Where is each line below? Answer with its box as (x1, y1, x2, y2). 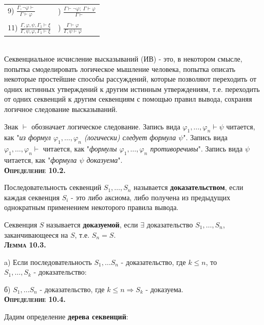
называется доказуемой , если (46, 219, 138, 230)
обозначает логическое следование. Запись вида (31, 121, 180, 131)
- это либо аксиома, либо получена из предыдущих (71, 192, 231, 202)
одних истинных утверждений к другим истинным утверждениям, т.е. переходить (4, 83, 260, 94)
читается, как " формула (4, 154, 77, 165)
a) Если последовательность (4, 256, 92, 267)
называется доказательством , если (134, 182, 243, 193)
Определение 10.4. (4, 294, 66, 304)
